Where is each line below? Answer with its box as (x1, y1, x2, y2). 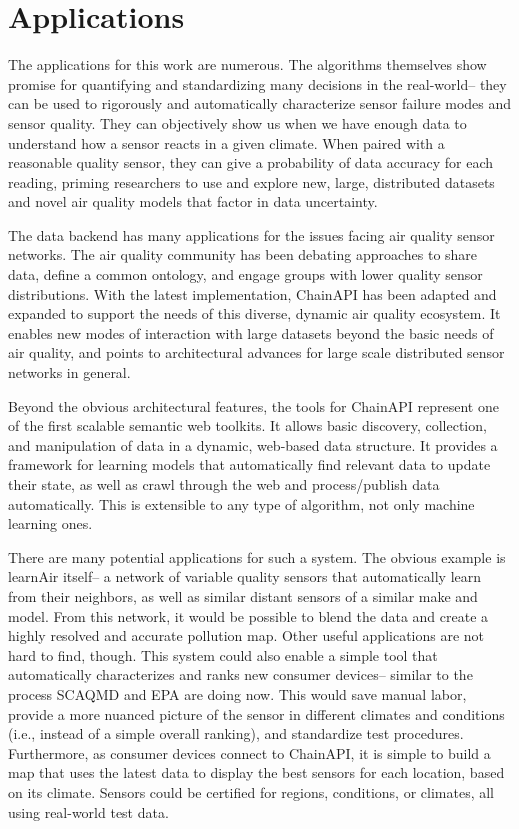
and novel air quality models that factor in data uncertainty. (8, 191, 378, 212)
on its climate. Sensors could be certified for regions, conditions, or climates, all (8, 781, 494, 802)
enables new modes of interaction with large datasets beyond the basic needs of (8, 322, 494, 343)
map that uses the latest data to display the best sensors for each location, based (8, 762, 505, 783)
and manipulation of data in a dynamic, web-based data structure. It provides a (8, 434, 498, 455)
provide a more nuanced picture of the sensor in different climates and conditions (8, 703, 505, 724)
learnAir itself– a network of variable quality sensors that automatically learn (8, 566, 482, 587)
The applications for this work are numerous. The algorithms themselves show (8, 54, 487, 75)
